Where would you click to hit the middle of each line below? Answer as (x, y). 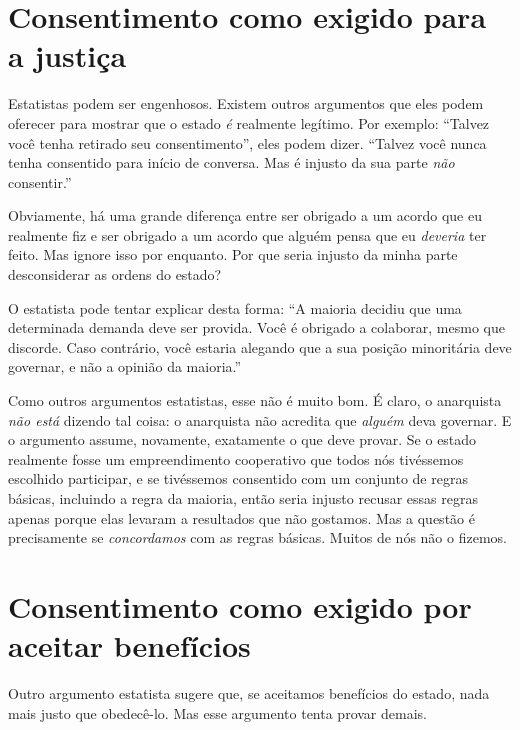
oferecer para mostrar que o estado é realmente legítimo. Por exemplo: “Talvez (249, 122)
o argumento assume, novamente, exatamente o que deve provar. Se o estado (242, 439)
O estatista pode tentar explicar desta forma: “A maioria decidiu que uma (235, 307)
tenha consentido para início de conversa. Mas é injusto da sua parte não (231, 162)
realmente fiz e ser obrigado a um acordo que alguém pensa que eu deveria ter (247, 234)
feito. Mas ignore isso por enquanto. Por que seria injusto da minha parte (233, 254)
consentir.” (40, 181)
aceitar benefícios (129, 645)
